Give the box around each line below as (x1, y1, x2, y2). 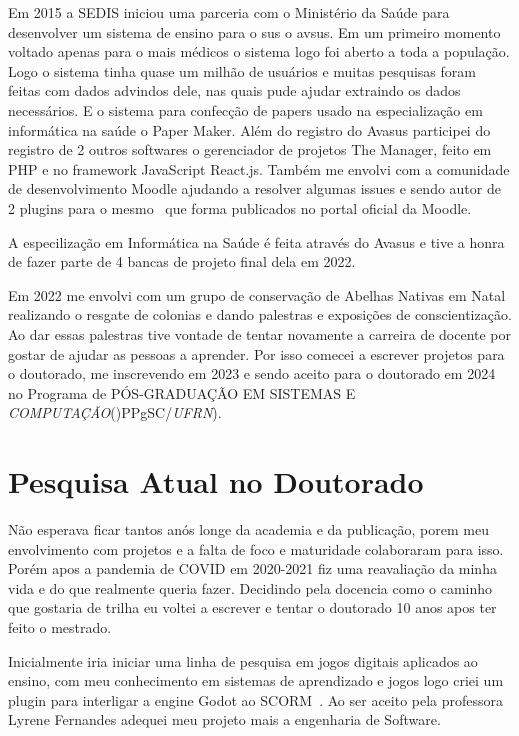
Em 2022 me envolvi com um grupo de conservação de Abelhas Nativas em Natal (8, 284, 506, 305)
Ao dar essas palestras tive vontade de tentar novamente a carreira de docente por (8, 323, 512, 344)
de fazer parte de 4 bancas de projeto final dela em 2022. (8, 251, 356, 272)
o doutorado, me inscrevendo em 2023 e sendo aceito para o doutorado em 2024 (8, 363, 496, 384)
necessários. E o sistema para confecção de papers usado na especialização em (8, 99, 483, 120)
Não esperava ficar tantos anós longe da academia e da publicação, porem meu (8, 519, 489, 539)
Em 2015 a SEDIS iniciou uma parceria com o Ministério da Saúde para (8, 2, 450, 22)
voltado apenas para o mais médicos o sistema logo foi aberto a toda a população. (8, 41, 510, 62)
